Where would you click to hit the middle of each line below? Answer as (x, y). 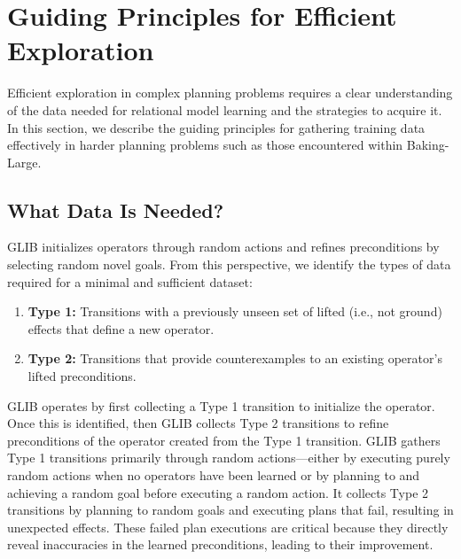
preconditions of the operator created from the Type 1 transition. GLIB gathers (224, 440)
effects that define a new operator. (121, 328)
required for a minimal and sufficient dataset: (130, 281)
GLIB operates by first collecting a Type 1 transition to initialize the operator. (221, 405)
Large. (24, 162)
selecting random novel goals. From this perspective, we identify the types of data (229, 264)
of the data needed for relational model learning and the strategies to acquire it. (225, 109)
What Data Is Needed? (116, 210)
